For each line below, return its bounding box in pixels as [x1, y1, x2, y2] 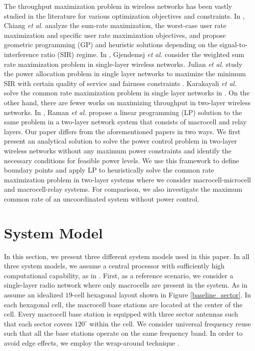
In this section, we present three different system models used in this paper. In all [4, 251, 250, 261]
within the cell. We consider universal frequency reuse [89, 318, 251, 328]
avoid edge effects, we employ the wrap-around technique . [4, 337, 179, 348]
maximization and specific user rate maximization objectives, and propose [4, 29, 226, 40]
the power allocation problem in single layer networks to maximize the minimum [4, 68, 246, 79]
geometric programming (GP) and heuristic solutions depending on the [4, 39, 218, 50]
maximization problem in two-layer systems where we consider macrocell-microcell [4, 174, 251, 184]
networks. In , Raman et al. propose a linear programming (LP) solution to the [4, 107, 242, 117]
